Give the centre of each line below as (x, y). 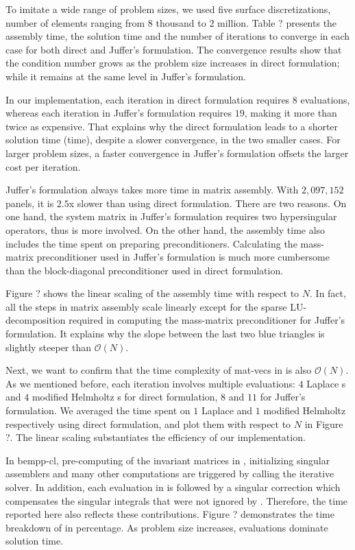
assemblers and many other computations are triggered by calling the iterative (170, 474)
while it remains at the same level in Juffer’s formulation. (126, 76)
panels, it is (30, 203)
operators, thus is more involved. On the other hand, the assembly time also (166, 229)
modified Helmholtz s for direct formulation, (125, 397)
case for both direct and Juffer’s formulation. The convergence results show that (174, 49)
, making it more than (291, 113)
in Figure (324, 423)
